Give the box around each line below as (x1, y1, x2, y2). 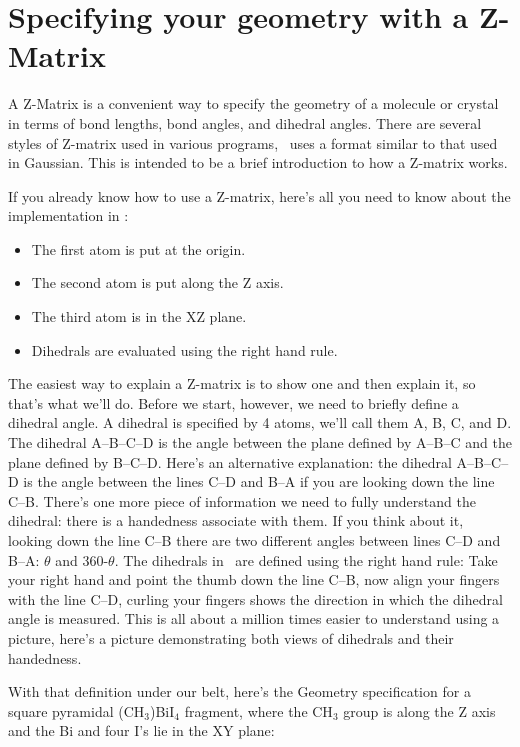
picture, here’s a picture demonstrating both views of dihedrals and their (8, 627, 454, 648)
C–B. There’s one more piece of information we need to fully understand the (8, 490, 476, 511)
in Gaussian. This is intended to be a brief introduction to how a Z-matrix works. (8, 152, 508, 173)
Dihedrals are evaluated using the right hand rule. (31, 339, 338, 360)
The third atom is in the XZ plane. (31, 306, 247, 327)
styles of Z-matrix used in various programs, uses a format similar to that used (8, 132, 498, 153)
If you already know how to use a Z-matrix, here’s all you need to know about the (8, 185, 511, 206)
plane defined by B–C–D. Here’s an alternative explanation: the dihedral (8, 451, 452, 472)
